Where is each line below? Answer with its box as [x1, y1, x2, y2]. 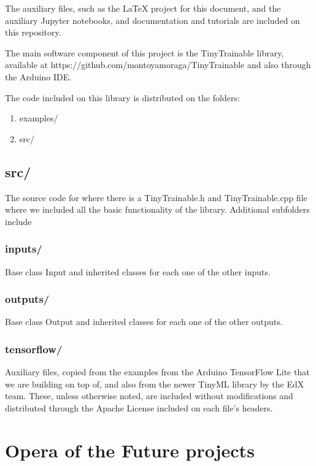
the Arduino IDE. [5, 70, 72, 83]
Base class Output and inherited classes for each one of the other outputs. [5, 315, 283, 328]
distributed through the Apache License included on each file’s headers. [5, 401, 273, 414]
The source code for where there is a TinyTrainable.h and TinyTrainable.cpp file [5, 191, 307, 204]
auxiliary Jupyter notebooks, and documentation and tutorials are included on [5, 13, 300, 26]
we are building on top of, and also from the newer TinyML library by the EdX [5, 377, 304, 390]
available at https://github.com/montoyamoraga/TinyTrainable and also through [5, 58, 311, 71]
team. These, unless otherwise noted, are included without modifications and [5, 389, 293, 402]
